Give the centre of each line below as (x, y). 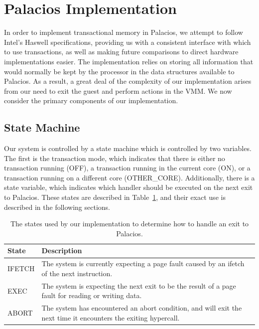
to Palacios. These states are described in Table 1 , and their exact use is (115, 197)
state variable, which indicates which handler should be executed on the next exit (129, 187)
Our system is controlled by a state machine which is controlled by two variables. (128, 148)
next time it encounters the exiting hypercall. (111, 317)
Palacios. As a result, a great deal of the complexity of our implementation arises (128, 81)
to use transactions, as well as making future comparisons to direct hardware (121, 52)
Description (62, 250)
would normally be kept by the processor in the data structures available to (119, 71)
